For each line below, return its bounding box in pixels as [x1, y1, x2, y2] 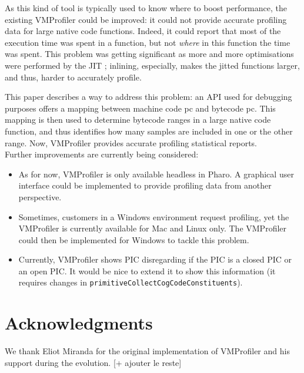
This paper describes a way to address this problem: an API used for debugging [5, 90, 292, 103]
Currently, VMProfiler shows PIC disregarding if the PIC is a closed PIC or [18, 253, 292, 266]
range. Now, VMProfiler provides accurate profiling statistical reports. [5, 136, 258, 149]
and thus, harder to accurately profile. [5, 70, 142, 83]
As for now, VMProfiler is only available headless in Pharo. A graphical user [18, 167, 294, 180]
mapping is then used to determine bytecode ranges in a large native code [5, 113, 271, 126]
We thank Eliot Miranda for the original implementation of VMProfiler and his [5, 345, 290, 357]
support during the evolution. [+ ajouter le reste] [5, 356, 182, 368]
